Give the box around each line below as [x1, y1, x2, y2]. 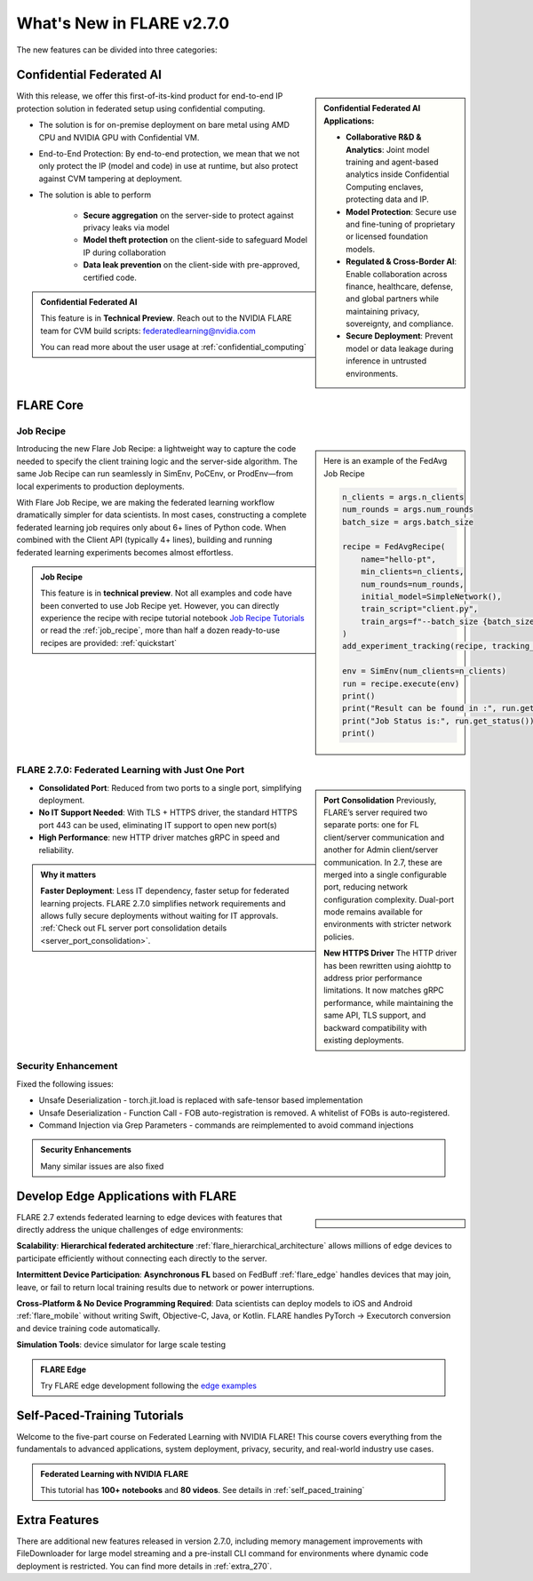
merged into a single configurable [323, 869, 448, 880]
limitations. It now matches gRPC [323, 985, 444, 995]
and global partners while [346, 293, 440, 304]
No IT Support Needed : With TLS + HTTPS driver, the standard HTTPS [38, 807, 298, 818]
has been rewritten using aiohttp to [323, 960, 452, 970]
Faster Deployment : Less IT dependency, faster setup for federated [40, 885, 290, 897]
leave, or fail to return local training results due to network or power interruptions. [16, 1282, 315, 1292]
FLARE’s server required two [323, 807, 428, 818]
